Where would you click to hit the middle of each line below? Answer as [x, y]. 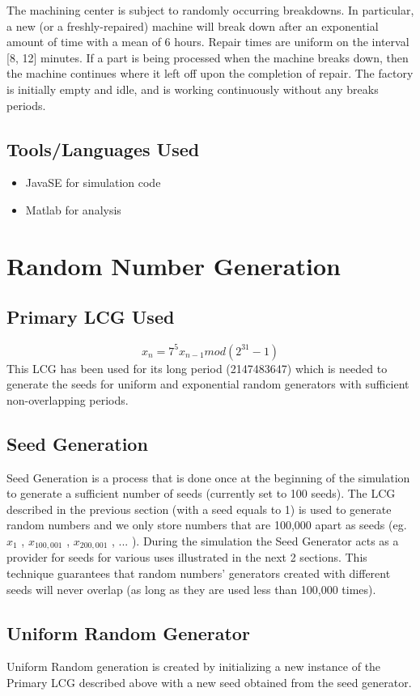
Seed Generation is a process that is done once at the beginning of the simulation [208, 477]
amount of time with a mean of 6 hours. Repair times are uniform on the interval [208, 42]
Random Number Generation [174, 265]
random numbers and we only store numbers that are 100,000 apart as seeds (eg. [207, 525]
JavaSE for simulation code [93, 182]
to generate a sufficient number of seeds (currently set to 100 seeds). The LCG [201, 493]
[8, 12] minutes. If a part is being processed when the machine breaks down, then [208, 57]
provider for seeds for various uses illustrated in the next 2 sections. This [187, 557]
